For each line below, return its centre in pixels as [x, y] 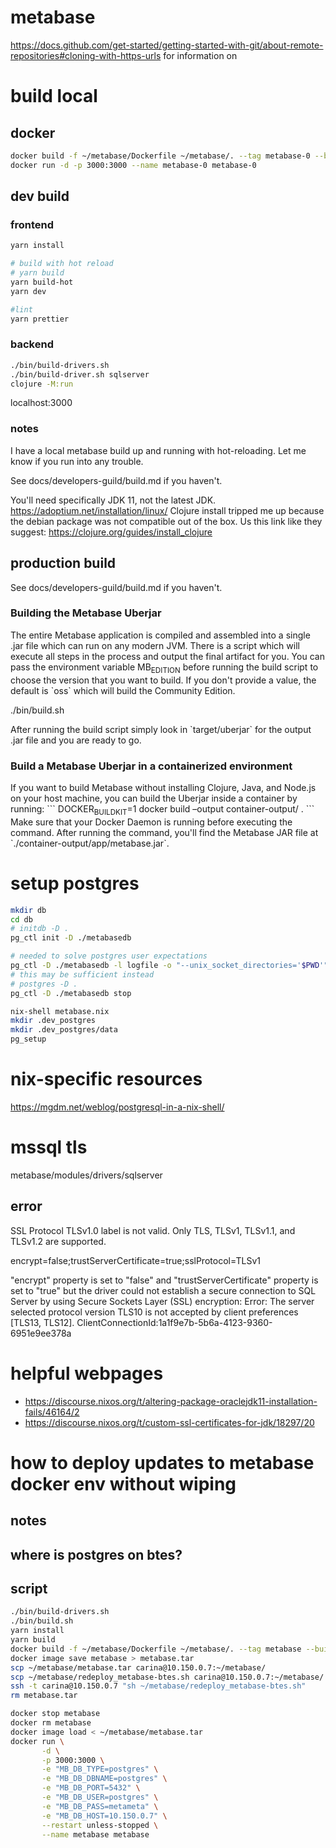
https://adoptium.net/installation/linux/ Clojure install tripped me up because [167, 510]
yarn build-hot [42, 282]
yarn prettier [40, 319]
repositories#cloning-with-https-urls [86, 55]
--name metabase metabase [95, 1834]
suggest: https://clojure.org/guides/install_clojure [111, 532]
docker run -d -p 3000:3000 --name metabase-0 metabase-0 [133, 165]
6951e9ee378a [41, 1333]
